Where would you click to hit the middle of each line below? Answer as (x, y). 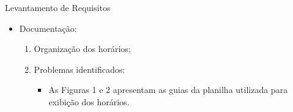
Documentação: (48, 28)
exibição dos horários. (89, 101)
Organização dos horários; (82, 49)
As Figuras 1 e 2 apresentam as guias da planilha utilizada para (168, 90)
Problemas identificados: (80, 69)
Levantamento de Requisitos (58, 7)
